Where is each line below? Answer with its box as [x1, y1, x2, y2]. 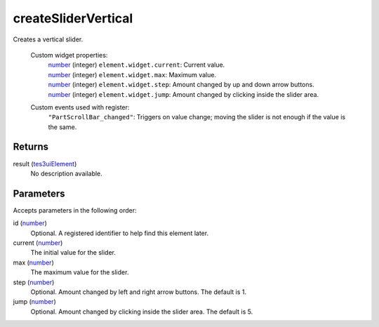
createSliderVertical [13, 11, 133, 26]
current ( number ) [13, 239, 63, 247]
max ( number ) [13, 258, 54, 267]
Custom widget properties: [30, 51, 108, 59]
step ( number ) [13, 278, 55, 286]
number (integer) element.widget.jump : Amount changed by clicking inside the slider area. [48, 90, 319, 98]
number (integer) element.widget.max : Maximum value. [48, 70, 217, 79]
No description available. [30, 169, 103, 178]
